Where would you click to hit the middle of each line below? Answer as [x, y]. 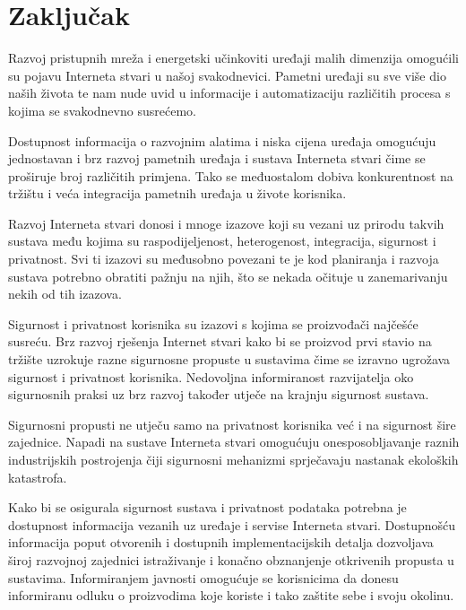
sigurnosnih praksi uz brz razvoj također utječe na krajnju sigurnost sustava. [219, 394]
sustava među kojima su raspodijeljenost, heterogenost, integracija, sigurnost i [222, 241]
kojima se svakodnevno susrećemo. [102, 110]
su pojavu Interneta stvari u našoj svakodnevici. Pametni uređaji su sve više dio [227, 75]
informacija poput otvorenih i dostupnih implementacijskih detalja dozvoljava [221, 542]
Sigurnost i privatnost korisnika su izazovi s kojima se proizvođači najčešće [213, 323]
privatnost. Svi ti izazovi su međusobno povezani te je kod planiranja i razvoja [224, 259]
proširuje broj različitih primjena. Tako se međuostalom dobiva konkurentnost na [231, 175]
